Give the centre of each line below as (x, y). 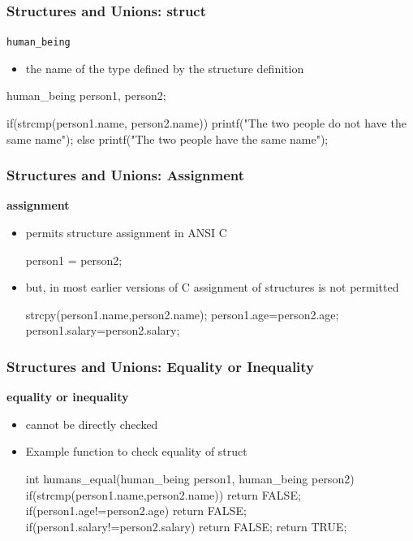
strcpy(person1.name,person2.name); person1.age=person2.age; (182, 314)
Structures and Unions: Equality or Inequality (161, 366)
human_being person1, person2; (86, 95)
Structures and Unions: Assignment (126, 175)
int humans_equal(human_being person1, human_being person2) (190, 479)
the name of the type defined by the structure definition (165, 68)
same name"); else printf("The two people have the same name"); (168, 138)
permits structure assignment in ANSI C (126, 233)
